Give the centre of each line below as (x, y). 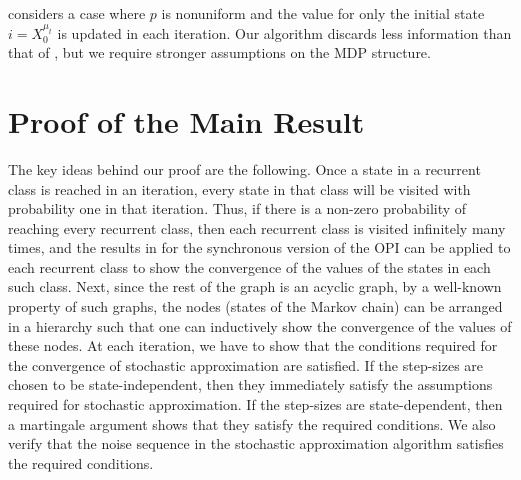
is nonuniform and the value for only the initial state (323, 13)
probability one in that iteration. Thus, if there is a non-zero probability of (237, 208)
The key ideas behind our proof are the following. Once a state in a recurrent (244, 168)
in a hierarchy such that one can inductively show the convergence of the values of (260, 325)
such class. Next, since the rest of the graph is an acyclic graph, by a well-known (255, 286)
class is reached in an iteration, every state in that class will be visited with (239, 188)
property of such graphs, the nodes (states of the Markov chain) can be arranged (255, 306)
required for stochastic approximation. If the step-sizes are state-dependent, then (255, 404)
